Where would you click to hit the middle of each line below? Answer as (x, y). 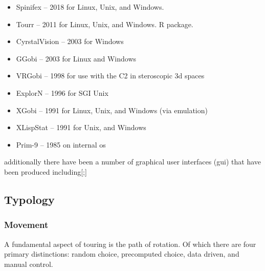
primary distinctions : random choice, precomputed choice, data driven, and (122, 254)
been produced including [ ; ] (46, 171)
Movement (26, 225)
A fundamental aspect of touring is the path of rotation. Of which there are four (130, 244)
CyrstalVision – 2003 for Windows (70, 41)
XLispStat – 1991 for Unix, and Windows (81, 127)
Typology (29, 199)
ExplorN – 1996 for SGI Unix (62, 92)
